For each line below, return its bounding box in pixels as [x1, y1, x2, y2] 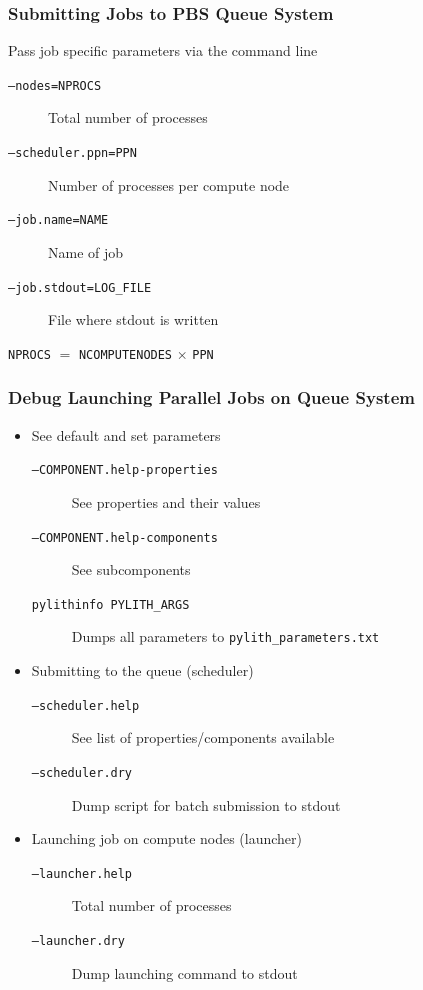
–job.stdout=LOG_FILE [8, 280, 152, 295]
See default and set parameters [31, 424, 221, 445]
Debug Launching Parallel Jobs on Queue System [8, 385, 415, 410]
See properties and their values [71, 491, 261, 512]
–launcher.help [31, 866, 133, 881]
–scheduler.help [31, 698, 140, 713]
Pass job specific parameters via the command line [8, 40, 318, 61]
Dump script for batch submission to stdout [71, 794, 341, 815]
